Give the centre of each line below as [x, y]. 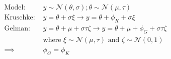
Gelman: [17, 28]
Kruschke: [20, 18]
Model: [15, 8]
